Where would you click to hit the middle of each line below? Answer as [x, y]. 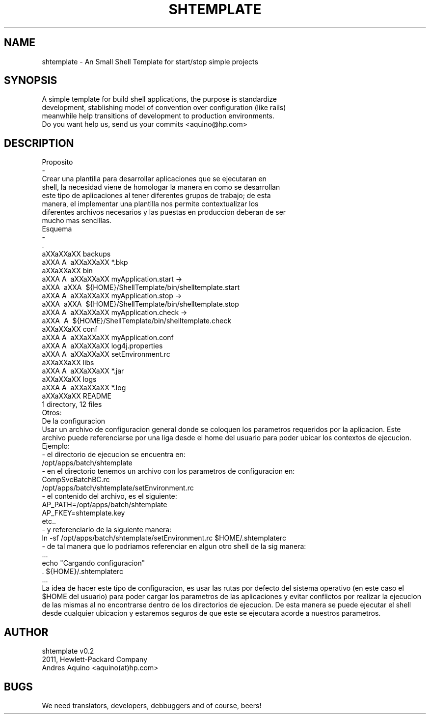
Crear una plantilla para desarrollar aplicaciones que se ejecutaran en [154, 179]
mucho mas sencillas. [77, 221]
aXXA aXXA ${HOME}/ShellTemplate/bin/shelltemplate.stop [140, 304]
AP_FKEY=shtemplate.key [83, 513]
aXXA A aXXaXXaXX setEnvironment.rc [106, 354]
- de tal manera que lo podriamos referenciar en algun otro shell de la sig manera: [174, 546]
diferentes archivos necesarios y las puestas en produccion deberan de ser [164, 212]
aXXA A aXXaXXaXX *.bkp [85, 262]
